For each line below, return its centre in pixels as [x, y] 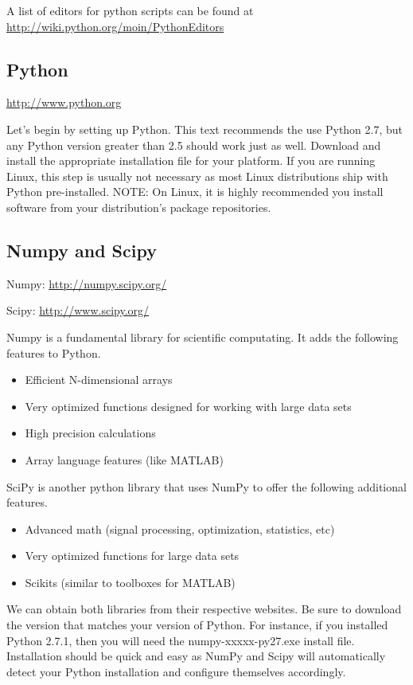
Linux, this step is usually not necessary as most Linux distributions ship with [197, 176]
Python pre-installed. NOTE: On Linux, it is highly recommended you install [195, 192]
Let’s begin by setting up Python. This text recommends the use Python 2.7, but [205, 129]
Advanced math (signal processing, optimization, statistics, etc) [180, 528]
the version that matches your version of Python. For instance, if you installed [197, 625]
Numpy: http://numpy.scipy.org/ [87, 283]
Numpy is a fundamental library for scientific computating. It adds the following [203, 337]
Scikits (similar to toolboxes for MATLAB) [130, 582]
